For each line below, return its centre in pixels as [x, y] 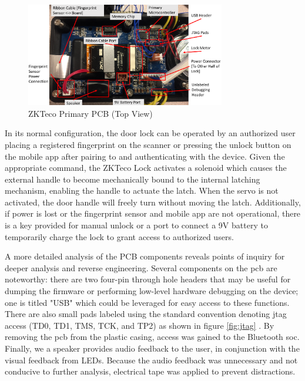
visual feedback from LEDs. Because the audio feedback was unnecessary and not [151, 360]
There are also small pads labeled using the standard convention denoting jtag [146, 314]
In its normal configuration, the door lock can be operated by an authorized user [150, 133]
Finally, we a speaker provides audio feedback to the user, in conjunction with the [152, 348]
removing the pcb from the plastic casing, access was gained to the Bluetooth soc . [152, 337]
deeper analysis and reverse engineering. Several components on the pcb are [141, 267]
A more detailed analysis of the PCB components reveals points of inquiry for [145, 256]
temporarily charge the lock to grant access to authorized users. [119, 236]
